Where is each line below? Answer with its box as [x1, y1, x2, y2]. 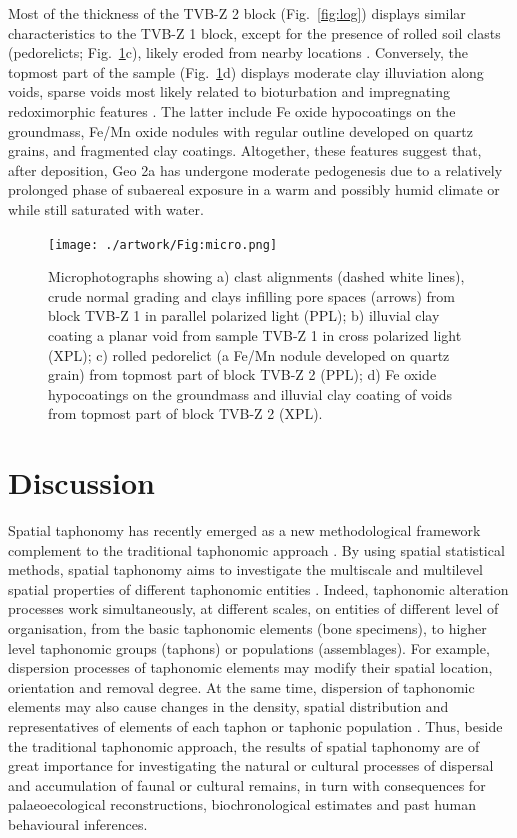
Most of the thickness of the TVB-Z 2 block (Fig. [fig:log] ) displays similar [8, 3, 466, 23]
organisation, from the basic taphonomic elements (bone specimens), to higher [8, 618, 487, 639]
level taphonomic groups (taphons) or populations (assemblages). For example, [8, 637, 490, 658]
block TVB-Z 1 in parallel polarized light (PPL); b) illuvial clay [48, 305, 440, 326]
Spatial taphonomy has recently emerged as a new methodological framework [8, 520, 481, 541]
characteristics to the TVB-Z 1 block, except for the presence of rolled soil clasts [8, 22, 501, 43]
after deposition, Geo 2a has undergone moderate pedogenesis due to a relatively [8, 159, 503, 180]
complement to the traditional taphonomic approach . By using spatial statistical [8, 539, 505, 560]
